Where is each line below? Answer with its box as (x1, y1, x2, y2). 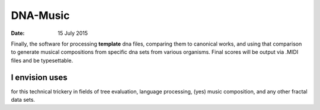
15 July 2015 (57, 30, 88, 37)
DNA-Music (11, 9, 70, 22)
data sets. (11, 96, 36, 103)
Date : (11, 30, 25, 37)
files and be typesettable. (11, 57, 73, 64)
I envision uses (11, 72, 68, 82)
